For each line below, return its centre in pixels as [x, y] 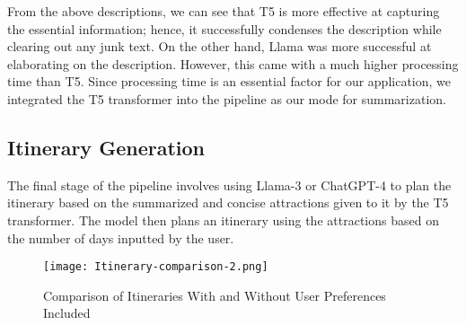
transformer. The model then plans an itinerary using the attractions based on [223, 220]
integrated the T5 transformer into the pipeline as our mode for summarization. [227, 98]
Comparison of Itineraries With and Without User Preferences [215, 295]
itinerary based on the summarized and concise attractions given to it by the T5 [228, 202]
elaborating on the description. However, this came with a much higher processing [233, 63]
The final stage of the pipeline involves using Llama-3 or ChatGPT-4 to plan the [229, 184]
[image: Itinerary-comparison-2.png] [156, 267]
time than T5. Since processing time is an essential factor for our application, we [229, 81]
